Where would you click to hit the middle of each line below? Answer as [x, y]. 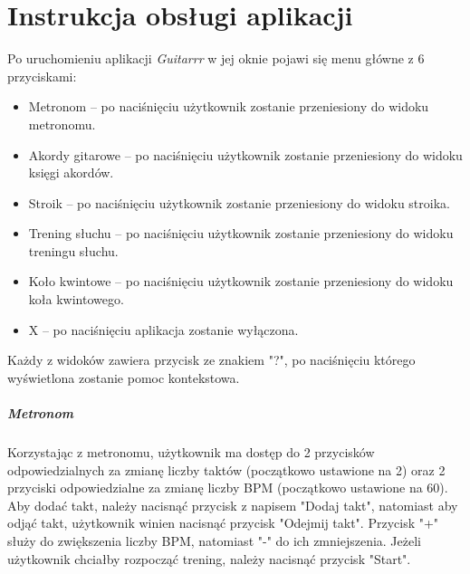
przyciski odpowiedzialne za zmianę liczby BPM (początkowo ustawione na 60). [228, 488]
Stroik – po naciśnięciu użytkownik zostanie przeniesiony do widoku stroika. [239, 202]
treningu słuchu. [73, 250]
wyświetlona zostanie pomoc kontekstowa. [124, 377]
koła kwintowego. [76, 299]
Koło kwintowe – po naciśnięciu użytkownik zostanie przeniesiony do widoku [241, 281]
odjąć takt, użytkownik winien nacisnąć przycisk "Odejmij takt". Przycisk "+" [223, 523]
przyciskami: [42, 76]
